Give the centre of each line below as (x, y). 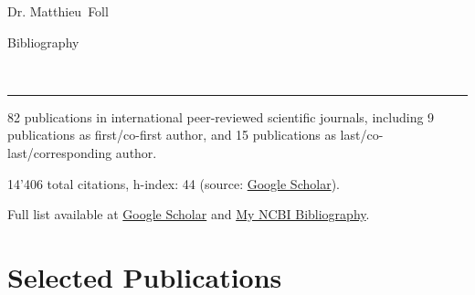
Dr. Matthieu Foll (58, 11)
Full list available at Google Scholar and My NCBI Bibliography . (189, 214)
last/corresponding (60, 152)
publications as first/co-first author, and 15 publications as (172, 135)
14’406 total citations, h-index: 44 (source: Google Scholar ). (174, 183)
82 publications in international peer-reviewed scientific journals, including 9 (221, 116)
